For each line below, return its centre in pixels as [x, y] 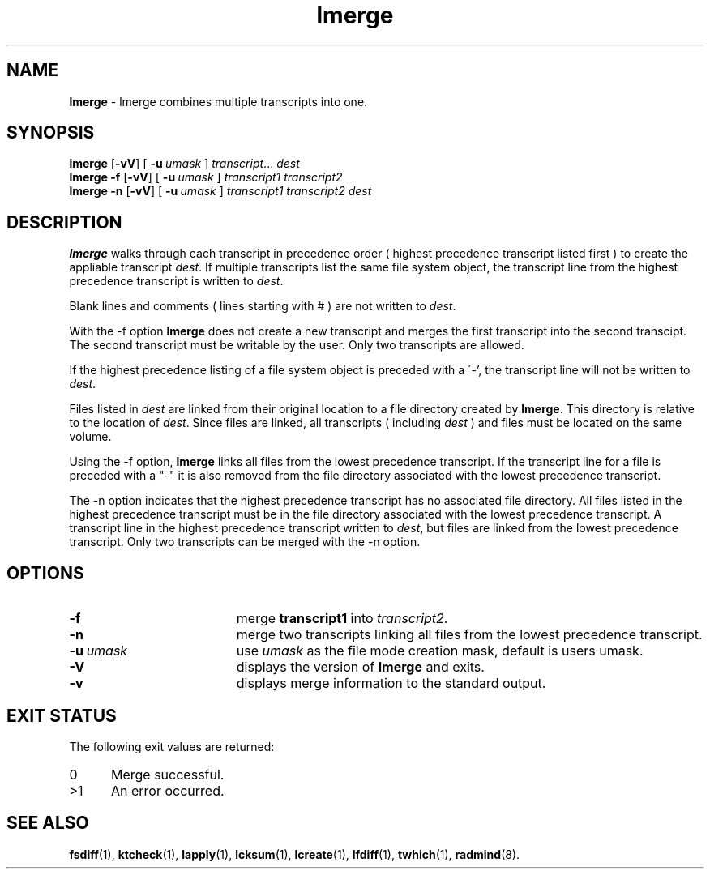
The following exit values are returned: [172, 746]
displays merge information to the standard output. [391, 683]
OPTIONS [45, 573]
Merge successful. [167, 774]
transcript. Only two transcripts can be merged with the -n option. [245, 542]
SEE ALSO [48, 823]
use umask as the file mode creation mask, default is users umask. [440, 651]
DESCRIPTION [64, 222]
